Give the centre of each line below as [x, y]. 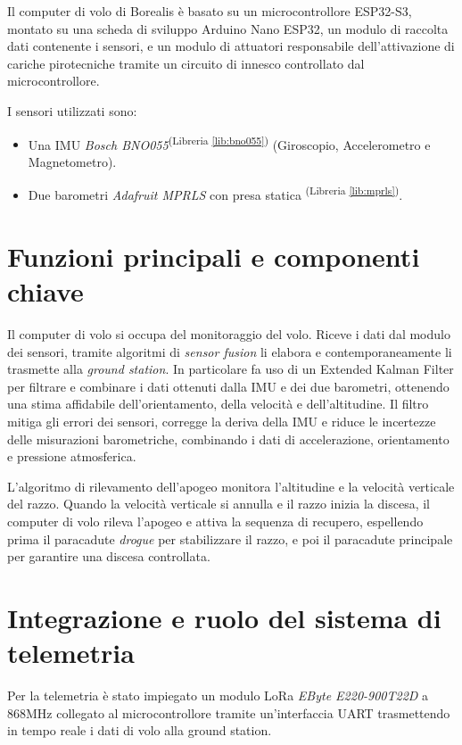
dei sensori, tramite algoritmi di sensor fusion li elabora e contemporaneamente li [230, 351]
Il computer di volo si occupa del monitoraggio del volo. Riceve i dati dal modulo [229, 333]
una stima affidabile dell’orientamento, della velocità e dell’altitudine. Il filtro [218, 404]
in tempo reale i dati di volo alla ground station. [140, 730]
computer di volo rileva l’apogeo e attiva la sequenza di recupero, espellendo [215, 521]
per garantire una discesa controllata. [109, 556]
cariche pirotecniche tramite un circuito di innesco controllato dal [186, 63]
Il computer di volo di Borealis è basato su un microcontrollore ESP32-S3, [210, 11]
